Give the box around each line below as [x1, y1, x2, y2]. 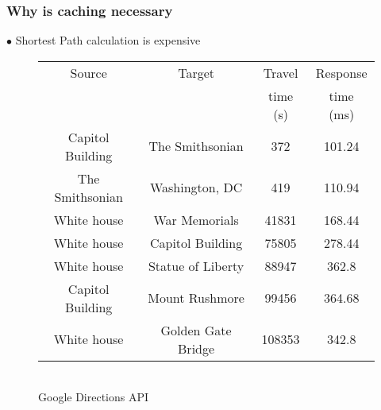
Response [315, 63, 368, 82]
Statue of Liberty [148, 256, 244, 275]
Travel [263, 63, 298, 82]
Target [178, 63, 214, 82]
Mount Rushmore [148, 288, 244, 307]
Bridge [178, 338, 215, 358]
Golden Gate [160, 320, 232, 339]
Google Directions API [38, 389, 149, 405]
